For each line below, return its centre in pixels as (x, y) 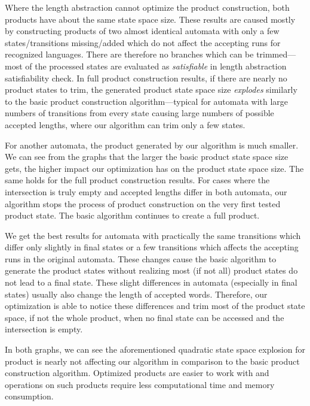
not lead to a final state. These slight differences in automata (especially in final (151, 282)
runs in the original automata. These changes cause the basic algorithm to (141, 258)
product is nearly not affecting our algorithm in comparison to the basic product (152, 361)
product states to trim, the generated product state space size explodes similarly (151, 90)
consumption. (29, 396)
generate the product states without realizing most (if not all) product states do (151, 270)
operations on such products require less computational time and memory (140, 384)
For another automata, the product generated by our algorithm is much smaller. (152, 145)
